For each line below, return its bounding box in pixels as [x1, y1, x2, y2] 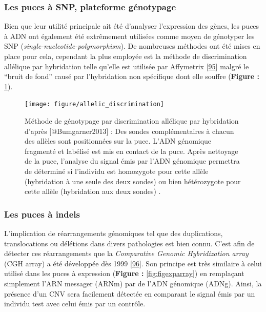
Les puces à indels [4, 207, 80, 220]
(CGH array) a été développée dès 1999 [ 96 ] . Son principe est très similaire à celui [4, 258, 262, 268]
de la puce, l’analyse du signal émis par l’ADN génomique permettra [25, 155, 240, 166]
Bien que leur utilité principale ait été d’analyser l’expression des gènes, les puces [4, 21, 259, 31]
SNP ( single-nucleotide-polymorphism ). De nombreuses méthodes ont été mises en [4, 41, 260, 51]
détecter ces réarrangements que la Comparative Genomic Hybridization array [4, 248, 249, 259]
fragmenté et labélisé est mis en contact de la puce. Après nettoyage [25, 145, 238, 156]
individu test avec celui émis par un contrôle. [4, 298, 146, 309]
